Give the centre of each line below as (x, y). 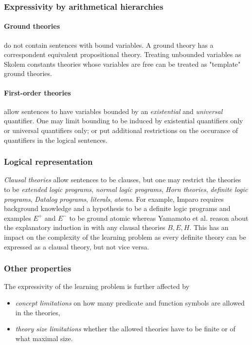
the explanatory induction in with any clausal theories (85, 227)
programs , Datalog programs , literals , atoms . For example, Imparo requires (114, 199)
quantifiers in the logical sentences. (56, 140)
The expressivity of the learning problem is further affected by (97, 286)
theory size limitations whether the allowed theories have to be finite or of (125, 329)
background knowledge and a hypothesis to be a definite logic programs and (117, 208)
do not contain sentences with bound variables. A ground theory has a (109, 45)
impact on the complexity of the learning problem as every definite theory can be (125, 237)
